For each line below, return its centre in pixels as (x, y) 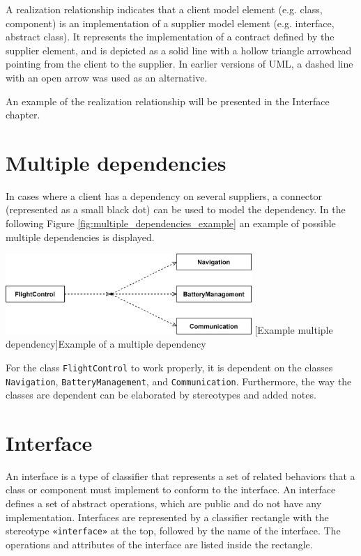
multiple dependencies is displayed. (80, 237)
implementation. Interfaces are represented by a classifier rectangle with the (167, 517)
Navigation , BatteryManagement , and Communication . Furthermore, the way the (179, 381)
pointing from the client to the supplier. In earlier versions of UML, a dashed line (179, 64)
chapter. (23, 115)
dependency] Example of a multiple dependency (106, 344)
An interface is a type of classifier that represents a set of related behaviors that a (180, 476)
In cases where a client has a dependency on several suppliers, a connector (164, 195)
